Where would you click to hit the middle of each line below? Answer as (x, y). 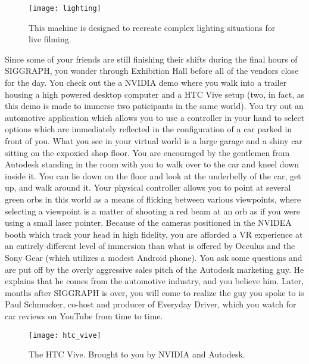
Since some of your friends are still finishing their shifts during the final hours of (151, 59)
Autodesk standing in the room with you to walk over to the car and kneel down (152, 164)
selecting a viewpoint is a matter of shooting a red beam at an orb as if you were (152, 211)
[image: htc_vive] (65, 335)
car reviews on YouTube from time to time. (84, 315)
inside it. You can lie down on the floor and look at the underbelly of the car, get (153, 175)
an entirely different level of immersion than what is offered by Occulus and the (150, 246)
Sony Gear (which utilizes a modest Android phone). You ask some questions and (154, 257)
